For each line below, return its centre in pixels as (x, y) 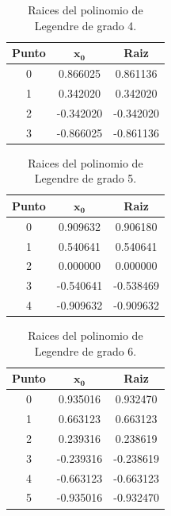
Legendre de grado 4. (85, 25)
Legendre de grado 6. (85, 350)
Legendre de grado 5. (85, 178)
